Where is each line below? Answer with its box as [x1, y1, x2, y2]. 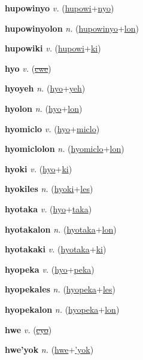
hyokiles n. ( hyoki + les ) [5, 182, 93, 195]
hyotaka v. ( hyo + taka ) [5, 202, 92, 215]
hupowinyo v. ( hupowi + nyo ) [5, 2, 114, 14]
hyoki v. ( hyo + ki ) [5, 162, 72, 175]
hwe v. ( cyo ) [5, 323, 52, 335]
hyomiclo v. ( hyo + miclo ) [5, 122, 100, 135]
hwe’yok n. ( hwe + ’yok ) [5, 343, 94, 356]
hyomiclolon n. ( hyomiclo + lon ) [5, 142, 124, 155]
